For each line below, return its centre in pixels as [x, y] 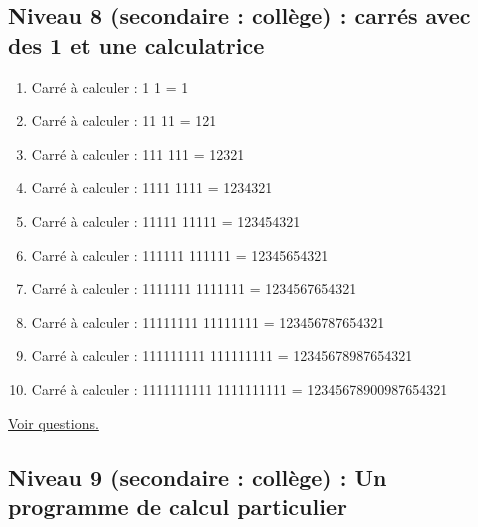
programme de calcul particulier [177, 505]
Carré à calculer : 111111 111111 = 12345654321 [180, 254]
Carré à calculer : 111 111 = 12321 [138, 153]
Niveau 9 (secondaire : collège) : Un [197, 476]
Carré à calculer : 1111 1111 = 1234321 [152, 187]
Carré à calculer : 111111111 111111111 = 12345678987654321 [222, 355]
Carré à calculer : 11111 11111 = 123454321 [166, 220]
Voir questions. [53, 422]
